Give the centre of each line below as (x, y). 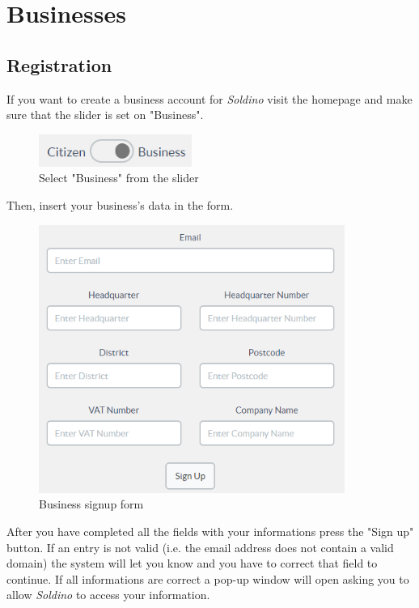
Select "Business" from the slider (119, 178)
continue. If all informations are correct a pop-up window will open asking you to (208, 578)
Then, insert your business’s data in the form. (120, 204)
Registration (59, 64)
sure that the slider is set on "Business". (105, 115)
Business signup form (91, 504)
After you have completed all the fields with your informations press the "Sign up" (210, 531)
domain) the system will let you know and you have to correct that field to (192, 563)
